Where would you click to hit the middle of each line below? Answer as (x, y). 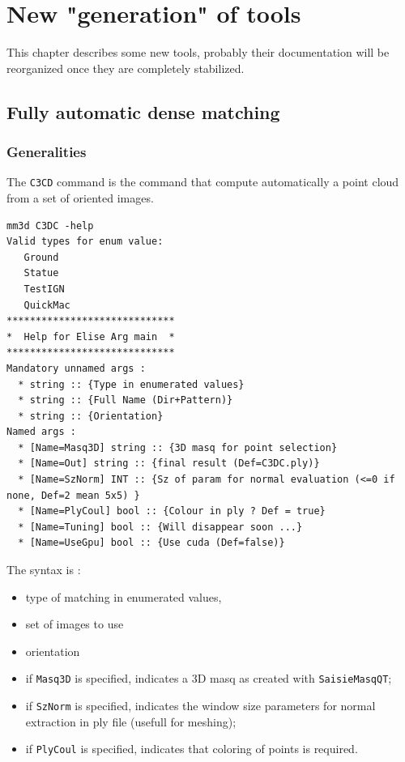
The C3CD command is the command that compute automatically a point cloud (203, 182)
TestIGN (44, 289)
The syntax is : (44, 570)
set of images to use (75, 624)
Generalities (47, 152)
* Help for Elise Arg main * (91, 336)
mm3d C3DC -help (50, 226)
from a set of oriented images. (80, 197)
